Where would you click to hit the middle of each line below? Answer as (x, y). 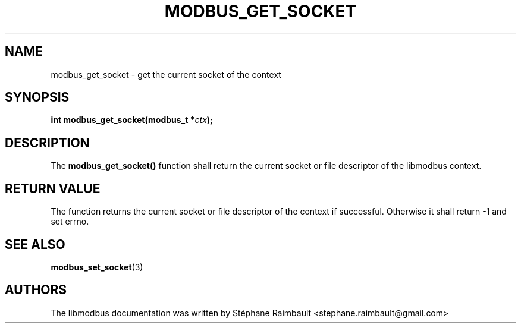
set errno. (70, 222)
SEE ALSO (35, 244)
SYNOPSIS (37, 97)
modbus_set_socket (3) (97, 267)
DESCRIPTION (47, 143)
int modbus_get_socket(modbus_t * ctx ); (132, 120)
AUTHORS (36, 290)
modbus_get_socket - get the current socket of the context (166, 74)
